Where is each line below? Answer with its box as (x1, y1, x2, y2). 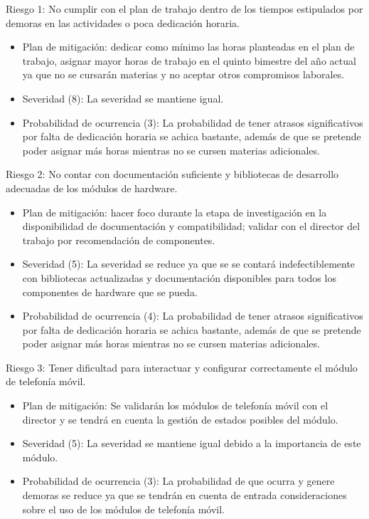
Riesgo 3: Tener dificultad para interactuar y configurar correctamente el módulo (6, 360, 358, 374)
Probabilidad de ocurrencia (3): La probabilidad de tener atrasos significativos (22, 115, 363, 130)
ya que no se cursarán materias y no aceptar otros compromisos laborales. (22, 67, 345, 82)
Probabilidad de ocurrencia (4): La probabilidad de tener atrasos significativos (22, 308, 363, 323)
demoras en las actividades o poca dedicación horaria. (6, 15, 240, 30)
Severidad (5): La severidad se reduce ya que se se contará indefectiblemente (22, 256, 355, 271)
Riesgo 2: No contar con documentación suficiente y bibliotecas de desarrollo (6, 167, 339, 182)
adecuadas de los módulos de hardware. (6, 180, 178, 195)
